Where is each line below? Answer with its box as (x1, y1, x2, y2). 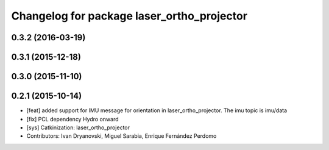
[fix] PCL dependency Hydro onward (26, 115, 119, 123)
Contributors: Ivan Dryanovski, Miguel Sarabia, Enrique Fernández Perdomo (26, 132, 217, 140)
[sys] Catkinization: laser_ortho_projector (26, 124, 130, 131)
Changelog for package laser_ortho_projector (11, 9, 248, 23)
